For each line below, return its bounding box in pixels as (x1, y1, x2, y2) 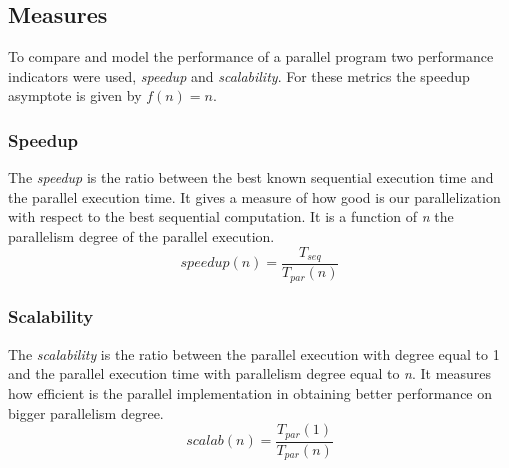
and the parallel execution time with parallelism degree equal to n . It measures (8, 363, 492, 384)
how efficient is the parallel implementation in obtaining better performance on (8, 382, 493, 403)
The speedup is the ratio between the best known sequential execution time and (8, 167, 494, 188)
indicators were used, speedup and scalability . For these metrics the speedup (8, 65, 470, 86)
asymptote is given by (8, 85, 142, 106)
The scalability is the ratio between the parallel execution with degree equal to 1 (8, 343, 500, 364)
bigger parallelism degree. (8, 402, 164, 423)
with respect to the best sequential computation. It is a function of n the (8, 206, 454, 227)
